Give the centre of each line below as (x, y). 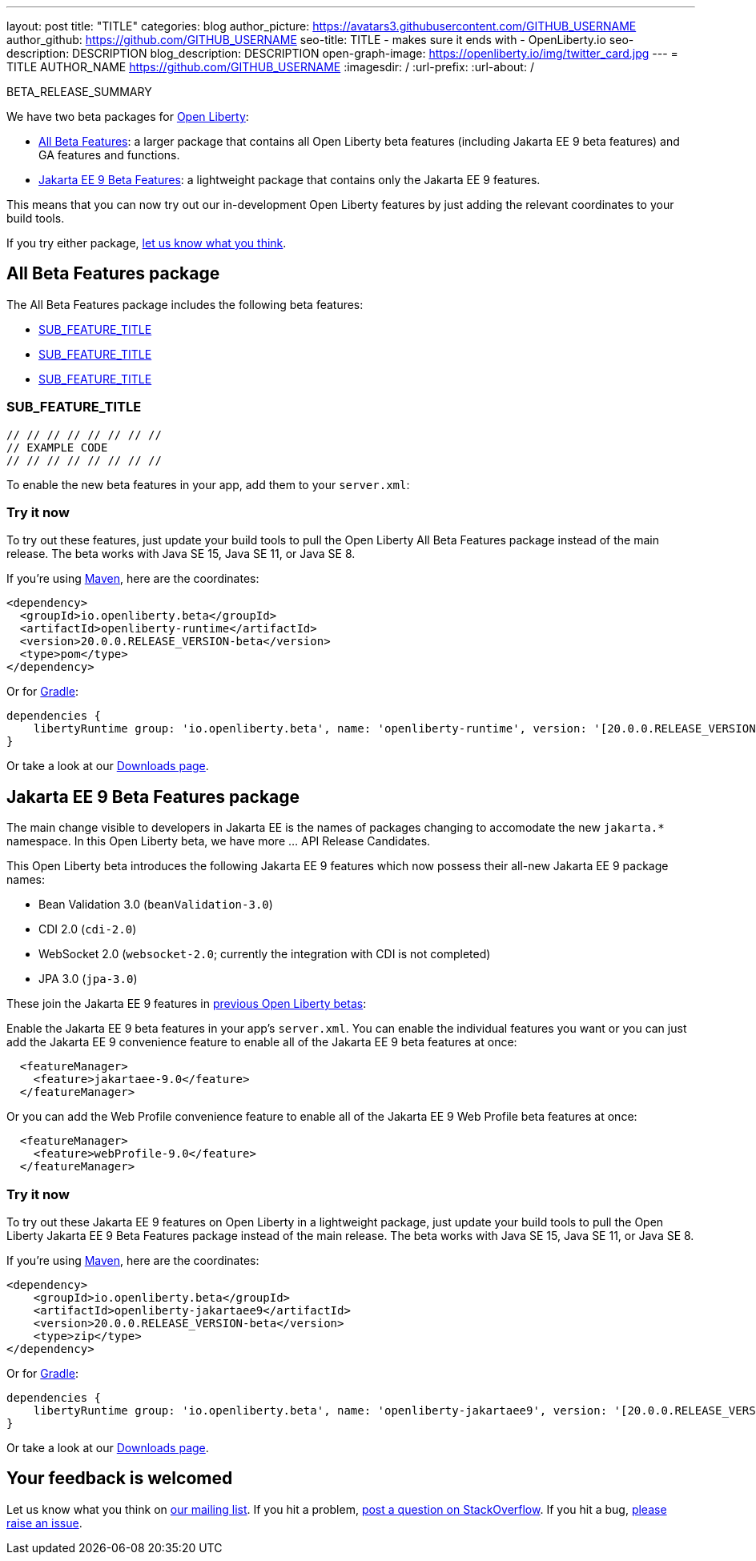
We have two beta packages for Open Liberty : (128, 116)
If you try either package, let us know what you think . (147, 243)
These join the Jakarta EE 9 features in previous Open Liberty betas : (187, 1004)
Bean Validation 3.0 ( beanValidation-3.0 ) (156, 905)
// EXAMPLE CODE (57, 447)
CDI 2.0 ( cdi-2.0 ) (88, 929)
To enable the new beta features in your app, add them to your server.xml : (208, 484)
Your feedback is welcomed (120, 1479)
